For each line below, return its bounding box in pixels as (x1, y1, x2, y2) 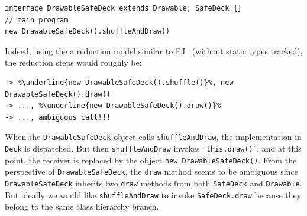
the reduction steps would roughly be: (5, 56, 142, 68)
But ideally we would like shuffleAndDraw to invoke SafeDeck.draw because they (5, 188, 302, 201)
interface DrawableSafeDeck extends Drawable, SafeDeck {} (5, 4, 242, 12)
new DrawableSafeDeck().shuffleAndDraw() (5, 27, 170, 36)
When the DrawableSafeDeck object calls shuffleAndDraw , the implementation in (5, 130, 302, 143)
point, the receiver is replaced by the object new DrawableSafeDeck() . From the (5, 153, 297, 166)
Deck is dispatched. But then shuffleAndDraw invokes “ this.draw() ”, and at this (5, 142, 302, 154)
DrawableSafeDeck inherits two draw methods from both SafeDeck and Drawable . (5, 176, 302, 189)
